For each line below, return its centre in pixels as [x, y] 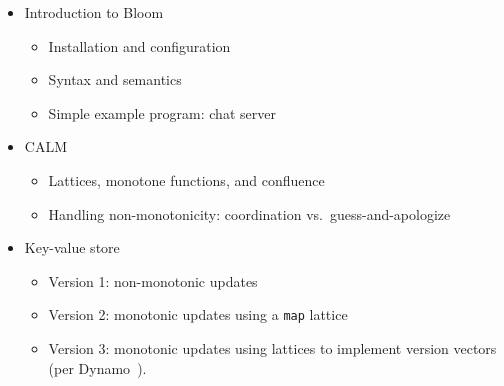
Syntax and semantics [115, 79]
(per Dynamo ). [97, 367]
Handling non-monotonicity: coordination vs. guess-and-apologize [249, 213]
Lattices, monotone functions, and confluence [186, 179]
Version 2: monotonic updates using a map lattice [198, 314]
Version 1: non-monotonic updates [153, 280]
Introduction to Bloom [94, 12]
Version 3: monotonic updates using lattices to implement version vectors [272, 348]
